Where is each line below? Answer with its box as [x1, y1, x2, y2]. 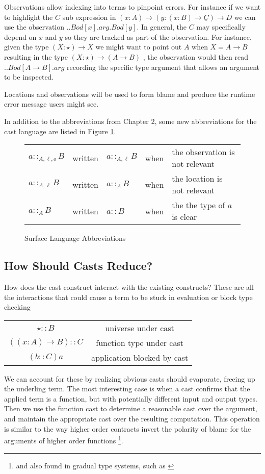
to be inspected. [4, 71, 54, 82]
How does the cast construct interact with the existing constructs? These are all [4, 281, 254, 292]
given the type [4, 41, 49, 52]
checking [4, 302, 31, 312]
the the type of [172, 199, 225, 211]
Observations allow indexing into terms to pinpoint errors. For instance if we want [4, 2, 261, 12]
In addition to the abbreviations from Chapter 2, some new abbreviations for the [4, 115, 257, 126]
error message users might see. [4, 98, 99, 109]
